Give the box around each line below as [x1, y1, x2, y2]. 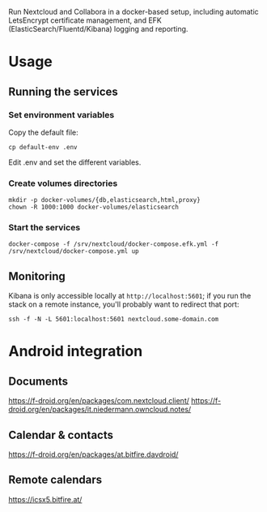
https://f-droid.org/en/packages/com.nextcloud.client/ [8, 396, 190, 406]
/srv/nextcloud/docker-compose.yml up [8, 247, 139, 256]
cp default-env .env [8, 143, 78, 151]
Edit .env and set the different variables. [8, 157, 142, 167]
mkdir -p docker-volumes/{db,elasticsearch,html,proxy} [8, 196, 201, 204]
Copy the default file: [8, 127, 78, 137]
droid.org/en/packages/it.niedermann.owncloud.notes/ [8, 405, 192, 415]
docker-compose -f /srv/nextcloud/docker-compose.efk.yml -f [8, 240, 219, 248]
